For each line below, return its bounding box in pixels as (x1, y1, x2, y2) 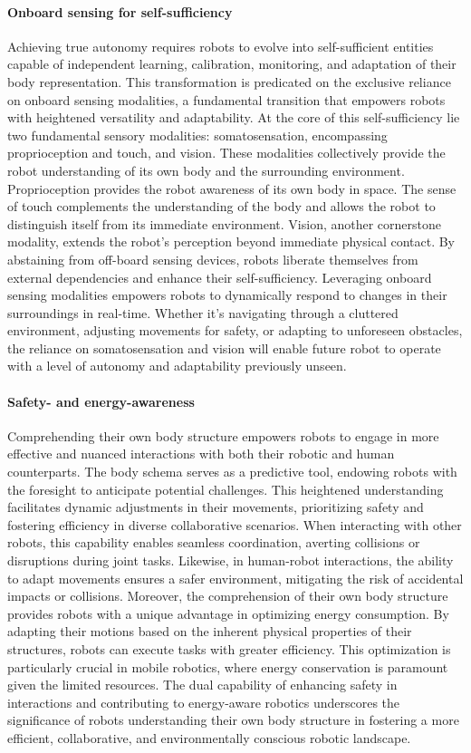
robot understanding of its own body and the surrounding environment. (7, 160, 405, 179)
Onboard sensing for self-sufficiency (7, 2, 233, 21)
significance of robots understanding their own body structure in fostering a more (7, 710, 459, 729)
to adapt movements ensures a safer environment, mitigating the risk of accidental (7, 568, 464, 587)
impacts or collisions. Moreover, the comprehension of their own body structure (7, 586, 448, 605)
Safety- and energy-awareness (7, 391, 195, 410)
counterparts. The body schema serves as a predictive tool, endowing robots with (7, 462, 457, 481)
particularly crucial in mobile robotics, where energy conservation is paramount (7, 657, 448, 676)
